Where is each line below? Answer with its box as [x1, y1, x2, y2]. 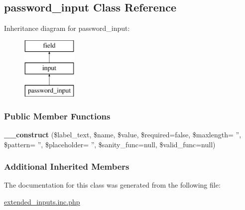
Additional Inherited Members [4, 160, 129, 173]
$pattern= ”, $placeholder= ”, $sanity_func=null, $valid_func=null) [4, 139, 216, 149]
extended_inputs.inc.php [4, 196, 80, 207]
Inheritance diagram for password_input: [4, 23, 130, 33]
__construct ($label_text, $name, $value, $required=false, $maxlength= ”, [4, 129, 242, 139]
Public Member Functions [4, 109, 111, 122]
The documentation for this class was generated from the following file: [4, 180, 221, 190]
